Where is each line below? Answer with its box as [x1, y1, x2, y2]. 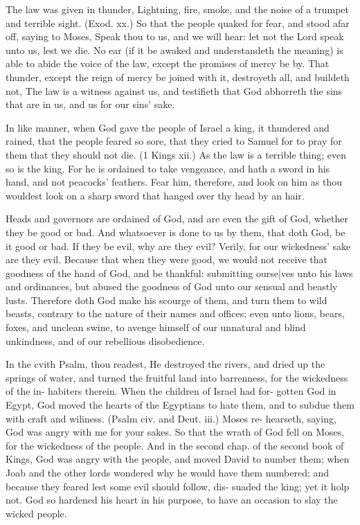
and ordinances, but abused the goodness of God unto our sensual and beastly [6, 279, 338, 294]
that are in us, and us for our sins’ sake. [6, 97, 175, 112]
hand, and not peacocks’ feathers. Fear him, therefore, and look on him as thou [6, 175, 342, 189]
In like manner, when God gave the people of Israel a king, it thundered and [6, 120, 330, 134]
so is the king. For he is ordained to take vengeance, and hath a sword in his [6, 161, 330, 175]
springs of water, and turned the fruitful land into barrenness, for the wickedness [6, 370, 348, 384]
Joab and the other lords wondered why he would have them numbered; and [6, 465, 330, 479]
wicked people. [6, 506, 67, 520]
